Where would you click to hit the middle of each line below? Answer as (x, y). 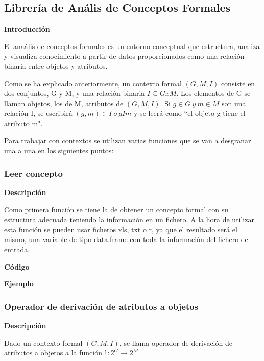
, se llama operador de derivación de (176, 342)
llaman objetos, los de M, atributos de (64, 103)
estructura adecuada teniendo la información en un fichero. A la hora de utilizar (129, 219)
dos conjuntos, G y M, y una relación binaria (75, 93)
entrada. (17, 249)
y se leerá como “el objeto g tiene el (190, 113)
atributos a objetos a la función (53, 353)
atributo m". (23, 123)
